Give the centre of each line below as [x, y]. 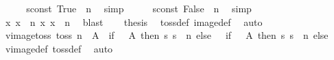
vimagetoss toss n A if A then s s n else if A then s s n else [167, 35]
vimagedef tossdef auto [59, 48]
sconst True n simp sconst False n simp [139, 8]
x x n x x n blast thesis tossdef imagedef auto [134, 21]
